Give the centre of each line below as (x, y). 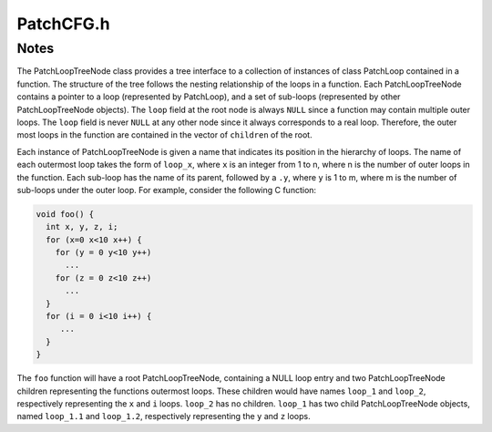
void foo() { (65, 214)
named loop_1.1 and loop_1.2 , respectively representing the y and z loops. (164, 417)
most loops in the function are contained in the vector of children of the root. (165, 135)
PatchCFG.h (63, 24)
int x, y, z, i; (82, 227)
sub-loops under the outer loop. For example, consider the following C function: (167, 190)
